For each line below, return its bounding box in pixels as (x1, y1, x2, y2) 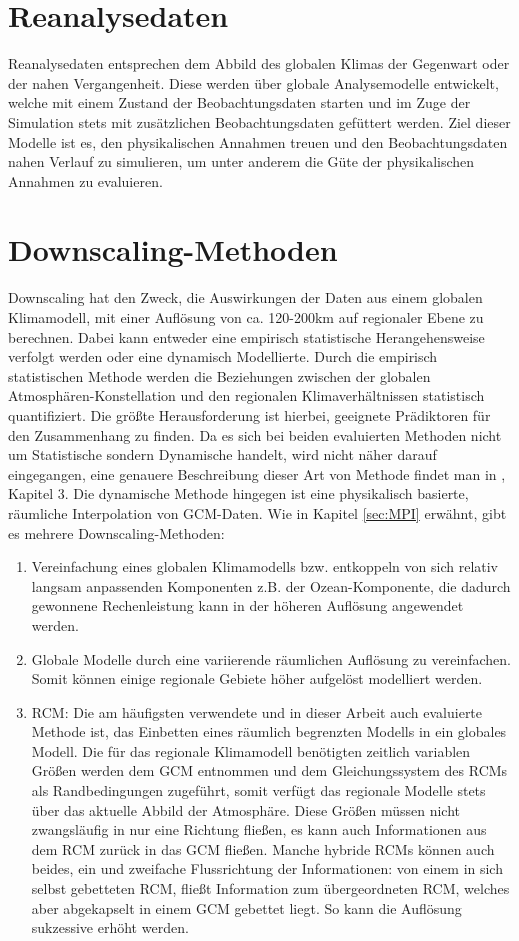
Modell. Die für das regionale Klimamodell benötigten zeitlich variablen (31, 740, 471, 761)
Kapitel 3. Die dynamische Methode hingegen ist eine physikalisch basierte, (8, 483, 469, 504)
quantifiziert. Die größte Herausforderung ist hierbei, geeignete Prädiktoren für (8, 404, 491, 425)
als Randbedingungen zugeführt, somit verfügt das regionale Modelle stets (31, 780, 486, 801)
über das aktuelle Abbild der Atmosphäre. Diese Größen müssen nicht (31, 799, 461, 820)
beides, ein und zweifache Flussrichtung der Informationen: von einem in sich (31, 858, 503, 879)
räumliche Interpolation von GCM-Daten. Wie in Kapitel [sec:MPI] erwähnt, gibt (8, 502, 507, 523)
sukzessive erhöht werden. (31, 917, 189, 938)
